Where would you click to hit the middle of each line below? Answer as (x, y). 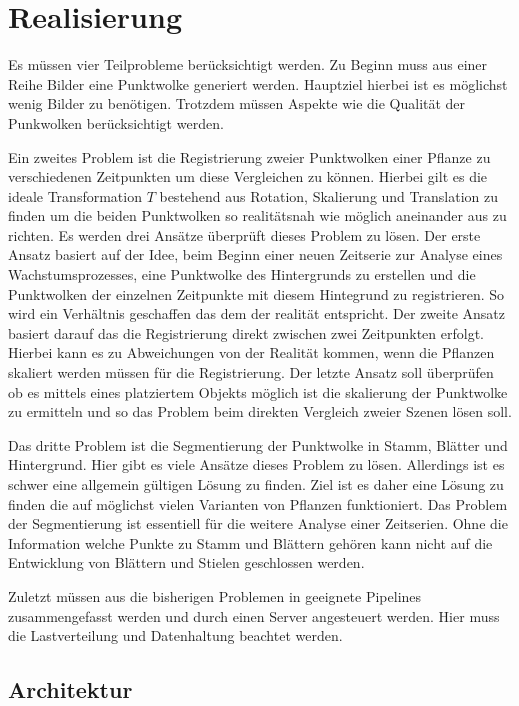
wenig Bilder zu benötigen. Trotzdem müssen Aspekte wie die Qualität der (237, 103)
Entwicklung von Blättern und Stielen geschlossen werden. (186, 562)
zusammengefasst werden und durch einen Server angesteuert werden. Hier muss (254, 615)
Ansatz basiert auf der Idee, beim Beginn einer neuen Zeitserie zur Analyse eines (255, 254)
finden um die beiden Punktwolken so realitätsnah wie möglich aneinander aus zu (257, 215)
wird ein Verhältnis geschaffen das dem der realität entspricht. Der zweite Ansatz (256, 313)
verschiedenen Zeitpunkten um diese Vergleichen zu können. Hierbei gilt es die (248, 176)
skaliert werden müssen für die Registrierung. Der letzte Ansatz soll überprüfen (251, 372)
